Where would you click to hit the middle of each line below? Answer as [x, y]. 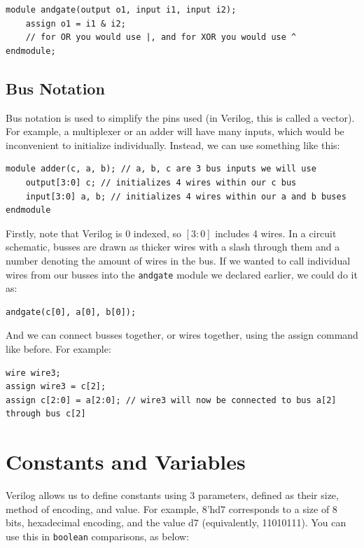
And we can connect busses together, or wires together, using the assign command [182, 335]
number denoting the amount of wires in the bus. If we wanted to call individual [178, 260]
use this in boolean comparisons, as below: [98, 536]
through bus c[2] [46, 414]
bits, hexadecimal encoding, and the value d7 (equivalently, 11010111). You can [176, 522]
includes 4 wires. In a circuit [276, 233]
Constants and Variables [126, 462]
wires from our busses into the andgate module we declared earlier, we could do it [182, 274]
